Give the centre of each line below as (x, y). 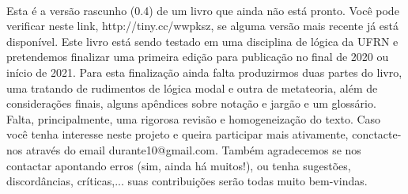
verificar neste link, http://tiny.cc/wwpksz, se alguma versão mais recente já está (203, 26)
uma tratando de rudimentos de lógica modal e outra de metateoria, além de (192, 87)
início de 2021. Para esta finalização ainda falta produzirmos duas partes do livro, (204, 72)
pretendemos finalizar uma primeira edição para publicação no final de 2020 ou (198, 57)
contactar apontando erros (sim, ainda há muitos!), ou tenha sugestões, (179, 165)
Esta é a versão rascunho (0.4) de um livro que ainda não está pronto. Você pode (203, 10)
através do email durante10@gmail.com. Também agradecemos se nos (193, 149)
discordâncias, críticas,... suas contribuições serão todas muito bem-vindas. (187, 181)
